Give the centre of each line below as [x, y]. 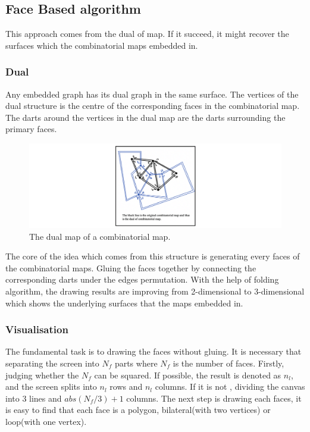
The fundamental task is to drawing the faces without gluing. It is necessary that [154, 351]
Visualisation [37, 329]
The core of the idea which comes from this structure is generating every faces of [153, 256]
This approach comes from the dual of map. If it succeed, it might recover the [147, 34]
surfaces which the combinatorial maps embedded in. [102, 45]
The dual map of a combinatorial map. [100, 236]
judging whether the [42, 375]
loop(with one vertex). [46, 421]
